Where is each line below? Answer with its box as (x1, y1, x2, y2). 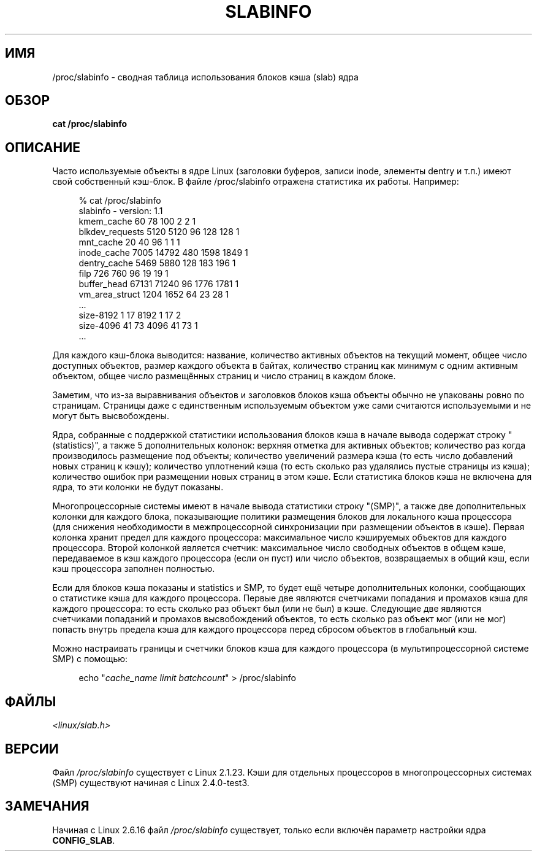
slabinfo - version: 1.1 (78, 206, 163, 217)
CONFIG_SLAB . (52, 835, 115, 846)
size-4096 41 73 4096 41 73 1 (78, 320, 198, 331)
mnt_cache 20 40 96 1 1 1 (78, 237, 180, 248)
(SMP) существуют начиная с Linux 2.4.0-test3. (52, 777, 249, 788)
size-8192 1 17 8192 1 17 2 (78, 310, 181, 321)
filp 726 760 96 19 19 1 (78, 268, 169, 279)
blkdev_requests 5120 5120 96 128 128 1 (78, 226, 240, 237)
